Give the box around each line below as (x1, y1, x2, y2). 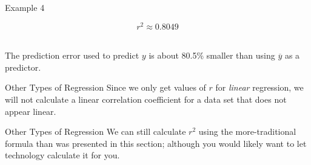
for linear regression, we (215, 81, 304, 94)
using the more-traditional (198, 125, 296, 138)
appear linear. (5, 105, 56, 117)
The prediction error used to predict (5, 49, 139, 62)
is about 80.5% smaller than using (149, 49, 275, 62)
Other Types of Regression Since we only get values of (5, 81, 206, 94)
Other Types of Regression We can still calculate (5, 125, 186, 138)
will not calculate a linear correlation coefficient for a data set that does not (5, 93, 287, 106)
